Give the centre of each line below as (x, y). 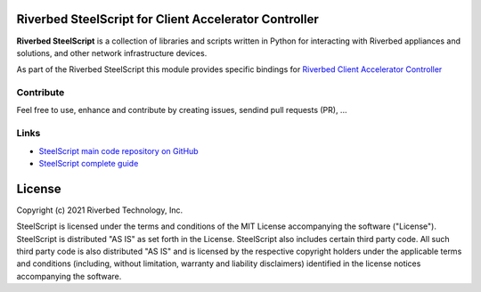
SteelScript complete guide (89, 163)
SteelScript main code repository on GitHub (119, 150)
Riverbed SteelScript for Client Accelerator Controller (168, 19)
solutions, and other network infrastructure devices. (112, 53)
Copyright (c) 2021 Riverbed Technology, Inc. (99, 210)
